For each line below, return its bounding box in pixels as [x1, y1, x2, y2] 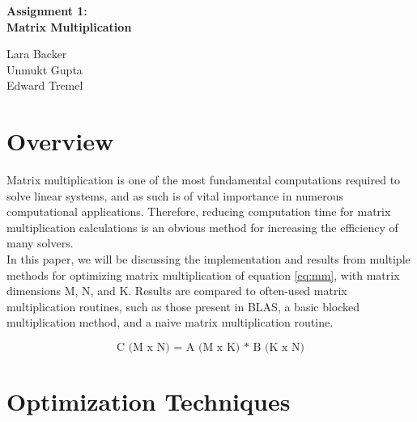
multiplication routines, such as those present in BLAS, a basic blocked [6, 298, 360, 314]
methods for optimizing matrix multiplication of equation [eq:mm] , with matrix [6, 266, 400, 283]
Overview [6, 124, 114, 158]
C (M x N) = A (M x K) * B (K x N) [116, 342, 305, 354]
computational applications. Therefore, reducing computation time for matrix [6, 203, 391, 220]
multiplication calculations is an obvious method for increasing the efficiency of [6, 218, 398, 235]
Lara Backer [6, 45, 67, 62]
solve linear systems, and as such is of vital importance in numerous [6, 187, 344, 204]
